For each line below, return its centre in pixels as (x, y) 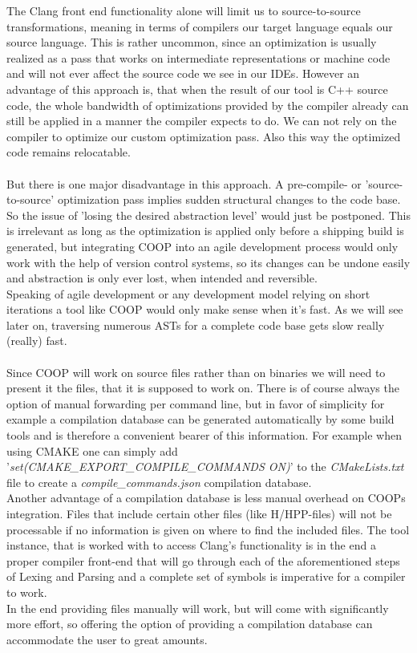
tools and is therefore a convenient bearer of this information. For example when (204, 435)
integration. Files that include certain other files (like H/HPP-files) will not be (199, 513)
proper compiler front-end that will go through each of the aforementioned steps (203, 560)
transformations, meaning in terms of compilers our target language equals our (200, 26)
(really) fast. (37, 341)
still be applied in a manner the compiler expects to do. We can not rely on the (202, 121)
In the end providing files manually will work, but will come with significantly (198, 608)
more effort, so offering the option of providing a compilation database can (190, 624)
